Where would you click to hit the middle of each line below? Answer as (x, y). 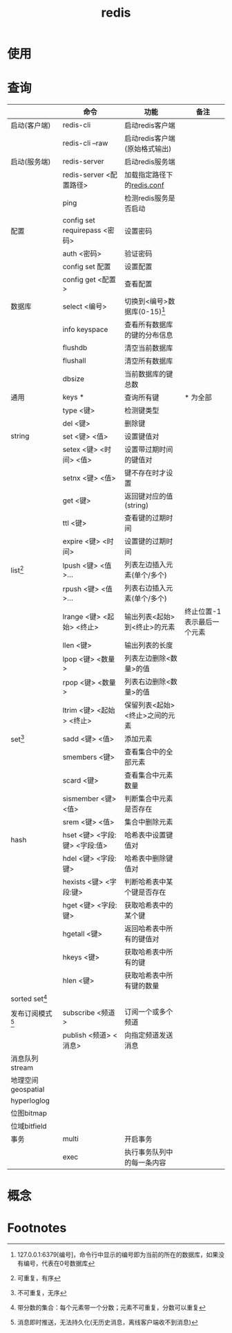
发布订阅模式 (32, 1013)
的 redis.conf (144, 185)
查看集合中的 (145, 752)
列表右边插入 (145, 589)
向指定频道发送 (148, 1035)
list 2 (17, 569)
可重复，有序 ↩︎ (39, 1278)
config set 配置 (87, 267)
